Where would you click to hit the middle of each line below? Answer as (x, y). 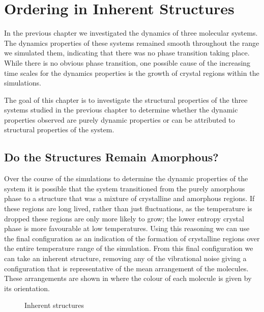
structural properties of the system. (59, 130)
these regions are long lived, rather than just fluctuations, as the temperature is (128, 208)
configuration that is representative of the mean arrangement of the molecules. (126, 268)
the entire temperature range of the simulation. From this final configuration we (129, 248)
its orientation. (27, 288)
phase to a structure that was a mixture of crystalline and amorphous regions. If (129, 198)
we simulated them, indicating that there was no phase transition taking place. (127, 53)
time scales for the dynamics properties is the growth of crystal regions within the (132, 73)
